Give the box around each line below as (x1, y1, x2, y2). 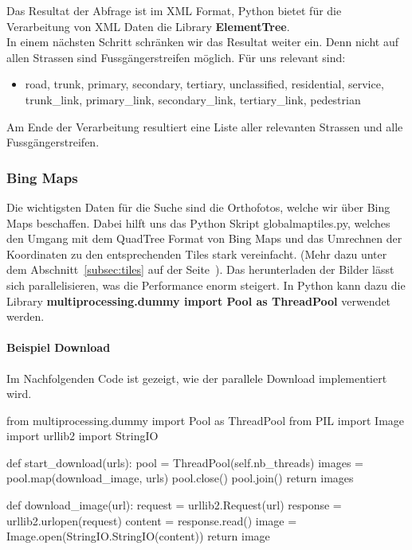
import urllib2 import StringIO (6, 427, 159, 444)
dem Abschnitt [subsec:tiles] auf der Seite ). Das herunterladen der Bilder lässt (6, 261, 394, 278)
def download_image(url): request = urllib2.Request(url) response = (6, 497, 342, 513)
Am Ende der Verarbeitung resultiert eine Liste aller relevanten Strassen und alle (6, 118, 403, 135)
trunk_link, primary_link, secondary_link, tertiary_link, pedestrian (25, 91, 361, 107)
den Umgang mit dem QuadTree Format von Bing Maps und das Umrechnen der (6, 230, 402, 247)
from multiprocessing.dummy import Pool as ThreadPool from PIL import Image (6, 412, 405, 428)
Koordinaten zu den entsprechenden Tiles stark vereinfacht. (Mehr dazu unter (6, 245, 387, 262)
